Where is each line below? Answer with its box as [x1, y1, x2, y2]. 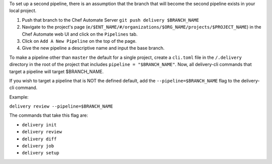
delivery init [22, 122, 57, 128]
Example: [9, 94, 29, 100]
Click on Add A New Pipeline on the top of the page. [22, 38, 137, 44]
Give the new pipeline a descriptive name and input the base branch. [22, 45, 165, 51]
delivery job [22, 143, 54, 149]
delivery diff [22, 136, 57, 142]
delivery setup [22, 150, 60, 156]
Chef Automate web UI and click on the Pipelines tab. [22, 31, 138, 37]
